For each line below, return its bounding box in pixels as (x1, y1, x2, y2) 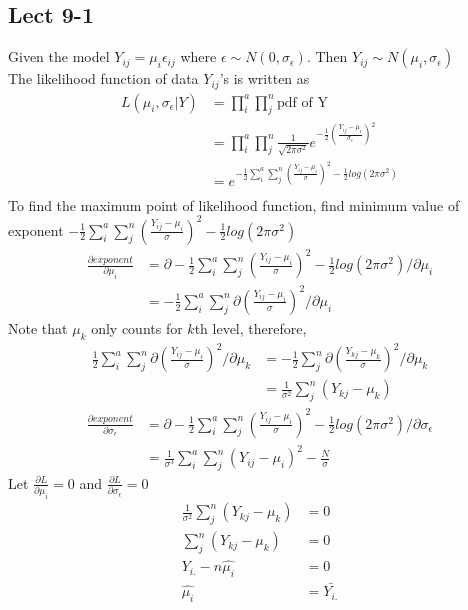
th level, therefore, (194, 317, 307, 338)
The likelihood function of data (8, 68, 199, 89)
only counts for (91, 317, 183, 338)
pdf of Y (277, 95, 328, 110)
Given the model (8, 46, 110, 67)
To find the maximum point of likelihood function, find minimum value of (8, 194, 460, 215)
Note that (8, 317, 68, 338)
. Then (306, 46, 348, 67)
